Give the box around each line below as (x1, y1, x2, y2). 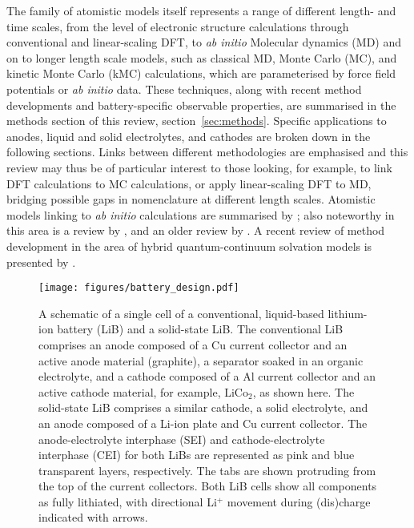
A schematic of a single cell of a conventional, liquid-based (38, 304, 324, 321)
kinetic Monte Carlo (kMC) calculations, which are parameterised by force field (6, 65, 396, 82)
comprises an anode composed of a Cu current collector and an (38, 336, 348, 353)
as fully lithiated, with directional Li (38, 493, 217, 510)
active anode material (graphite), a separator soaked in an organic (38, 352, 364, 369)
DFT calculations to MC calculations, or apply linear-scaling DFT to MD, (6, 175, 372, 191)
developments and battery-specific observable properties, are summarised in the (6, 96, 396, 113)
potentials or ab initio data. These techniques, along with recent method (6, 80, 362, 97)
